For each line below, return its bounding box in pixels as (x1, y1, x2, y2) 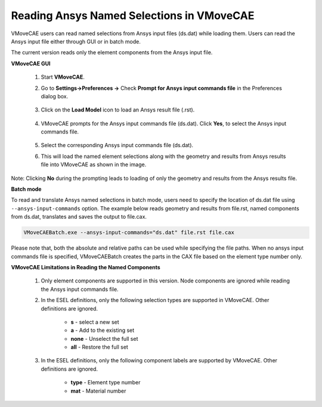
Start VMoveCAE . (41, 73, 85, 80)
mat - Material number (70, 387, 126, 394)
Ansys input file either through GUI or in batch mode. (11, 38, 141, 45)
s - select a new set (70, 318, 119, 325)
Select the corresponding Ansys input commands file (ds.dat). (41, 142, 194, 149)
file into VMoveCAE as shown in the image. (41, 161, 147, 168)
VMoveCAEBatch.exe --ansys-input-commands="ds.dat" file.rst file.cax (23, 229, 235, 236)
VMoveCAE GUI (11, 60, 51, 67)
